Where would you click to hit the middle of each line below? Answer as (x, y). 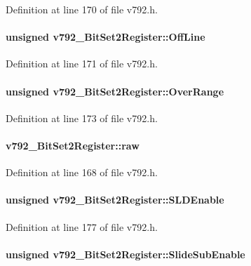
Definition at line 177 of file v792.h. (82, 226)
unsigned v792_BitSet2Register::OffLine (106, 37)
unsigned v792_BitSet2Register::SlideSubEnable (125, 254)
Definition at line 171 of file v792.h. (82, 64)
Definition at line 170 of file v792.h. (82, 9)
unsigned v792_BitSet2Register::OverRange (115, 91)
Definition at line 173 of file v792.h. (82, 118)
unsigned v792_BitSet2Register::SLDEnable (115, 200)
